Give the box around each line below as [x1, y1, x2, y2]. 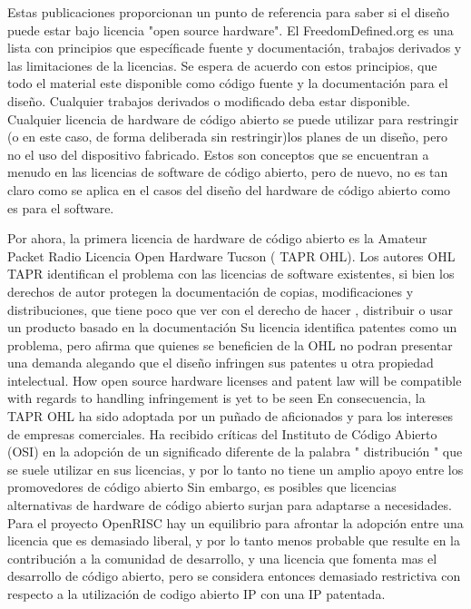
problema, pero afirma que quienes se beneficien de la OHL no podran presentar [7, 335, 453, 354]
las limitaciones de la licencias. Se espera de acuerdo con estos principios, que [7, 55, 437, 74]
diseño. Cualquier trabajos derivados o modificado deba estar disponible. [7, 91, 410, 110]
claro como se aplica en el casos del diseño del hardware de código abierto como [7, 180, 451, 199]
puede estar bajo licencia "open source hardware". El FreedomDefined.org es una [7, 20, 454, 39]
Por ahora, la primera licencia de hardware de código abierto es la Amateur [7, 229, 427, 248]
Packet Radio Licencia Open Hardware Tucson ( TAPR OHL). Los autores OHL [7, 246, 456, 265]
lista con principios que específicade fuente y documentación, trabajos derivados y [7, 38, 462, 57]
